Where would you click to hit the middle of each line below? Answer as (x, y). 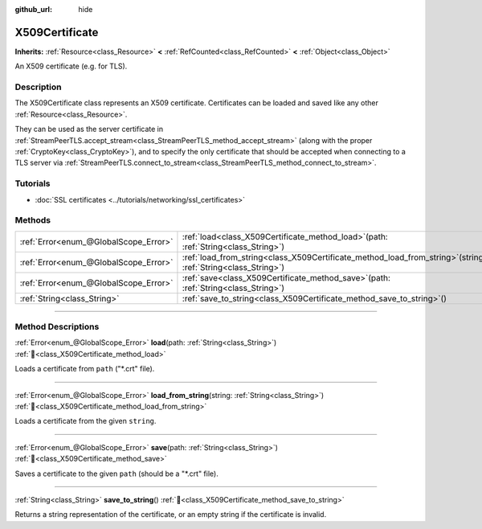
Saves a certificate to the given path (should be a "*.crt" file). (116, 474)
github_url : (33, 9)
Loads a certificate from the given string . (86, 421)
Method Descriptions (57, 327)
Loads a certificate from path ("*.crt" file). (85, 369)
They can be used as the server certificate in (89, 129)
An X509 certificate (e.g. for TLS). (71, 66)
